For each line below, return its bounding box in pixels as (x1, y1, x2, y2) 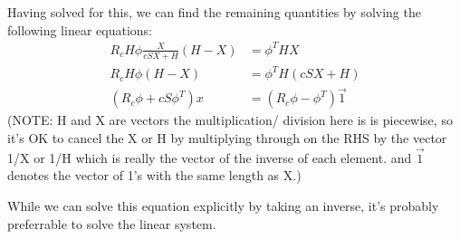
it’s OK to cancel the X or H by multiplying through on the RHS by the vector (7, 128, 447, 147)
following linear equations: (7, 20, 152, 39)
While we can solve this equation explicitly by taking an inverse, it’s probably (7, 196, 439, 215)
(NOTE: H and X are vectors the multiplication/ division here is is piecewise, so (7, 110, 453, 129)
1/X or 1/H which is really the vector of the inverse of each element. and (7, 148, 412, 167)
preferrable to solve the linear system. (7, 214, 216, 233)
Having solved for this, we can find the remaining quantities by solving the (7, 3, 421, 21)
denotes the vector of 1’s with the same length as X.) (7, 166, 302, 185)
